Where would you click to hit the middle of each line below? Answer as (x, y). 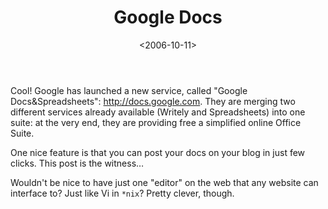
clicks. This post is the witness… (77, 163)
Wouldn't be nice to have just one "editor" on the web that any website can (164, 182)
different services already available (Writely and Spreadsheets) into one (158, 112)
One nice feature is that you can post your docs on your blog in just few (158, 152)
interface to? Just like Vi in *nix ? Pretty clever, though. (122, 193)
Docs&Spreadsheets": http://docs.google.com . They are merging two (153, 101)
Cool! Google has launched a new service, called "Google (129, 90)
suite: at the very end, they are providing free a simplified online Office (156, 122)
